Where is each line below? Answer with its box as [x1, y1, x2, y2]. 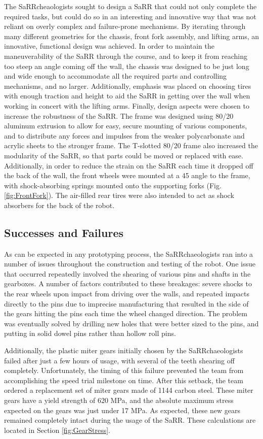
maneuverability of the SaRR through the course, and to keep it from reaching [4, 50, 247, 61]
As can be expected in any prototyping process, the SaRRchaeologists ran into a [4, 248, 253, 259]
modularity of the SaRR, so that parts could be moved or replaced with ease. [4, 150, 243, 160]
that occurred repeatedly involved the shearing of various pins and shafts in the [4, 268, 251, 279]
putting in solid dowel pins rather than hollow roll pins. [4, 328, 176, 339]
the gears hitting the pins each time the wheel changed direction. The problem [4, 308, 247, 319]
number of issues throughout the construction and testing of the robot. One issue [4, 258, 255, 269]
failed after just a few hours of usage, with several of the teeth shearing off [4, 355, 235, 365]
